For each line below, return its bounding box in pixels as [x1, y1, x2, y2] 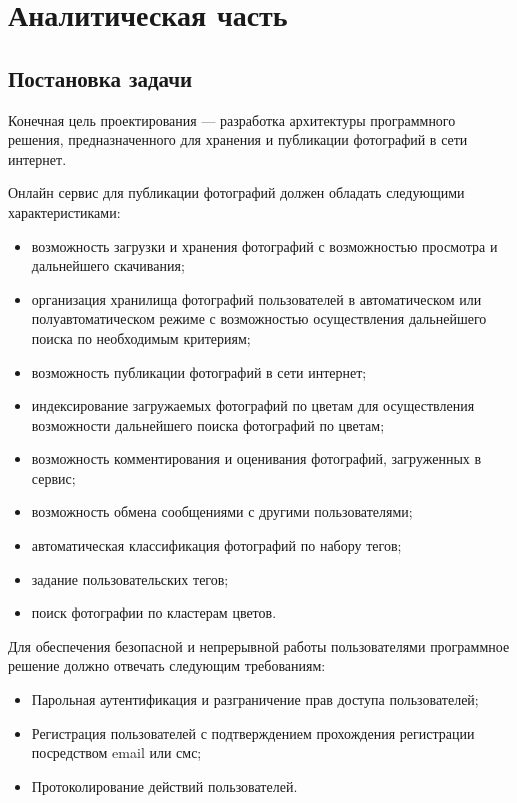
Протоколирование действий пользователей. [31, 775, 298, 796]
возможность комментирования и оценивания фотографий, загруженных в [31, 448, 482, 469]
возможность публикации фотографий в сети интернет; [31, 361, 367, 382]
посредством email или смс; [31, 742, 202, 763]
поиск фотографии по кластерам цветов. [31, 602, 277, 623]
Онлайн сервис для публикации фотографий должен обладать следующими [8, 182, 465, 203]
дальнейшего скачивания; [31, 255, 185, 276]
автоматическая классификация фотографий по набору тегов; [31, 535, 402, 556]
